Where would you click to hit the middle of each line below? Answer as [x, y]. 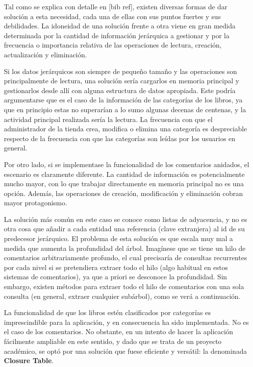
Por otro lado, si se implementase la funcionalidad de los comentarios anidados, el [127, 164]
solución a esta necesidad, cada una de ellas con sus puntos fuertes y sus [113, 16]
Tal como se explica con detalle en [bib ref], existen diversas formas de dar [116, 6]
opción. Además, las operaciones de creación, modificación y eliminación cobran [124, 193]
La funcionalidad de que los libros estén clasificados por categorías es [108, 312]
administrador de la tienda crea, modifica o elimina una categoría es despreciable [126, 129]
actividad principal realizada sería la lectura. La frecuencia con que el [108, 119]
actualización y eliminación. [46, 54]
